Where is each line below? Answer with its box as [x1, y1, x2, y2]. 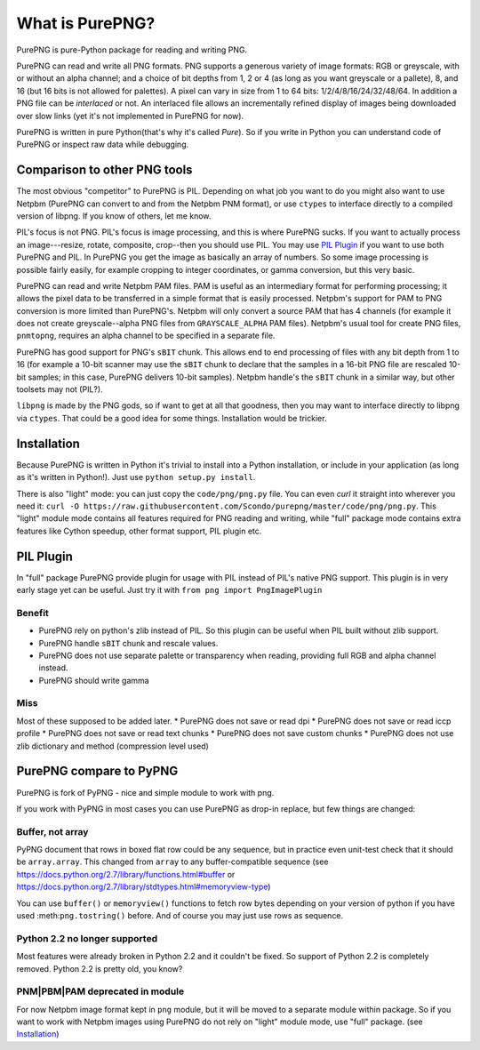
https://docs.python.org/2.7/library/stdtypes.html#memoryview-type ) [16, 881, 271, 893]
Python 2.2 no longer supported [16, 932, 158, 944]
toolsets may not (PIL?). [16, 384, 103, 395]
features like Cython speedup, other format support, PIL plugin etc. [16, 525, 262, 536]
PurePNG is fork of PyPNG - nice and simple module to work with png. [16, 787, 275, 798]
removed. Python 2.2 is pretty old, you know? [16, 963, 183, 974]
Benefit [16, 606, 49, 619]
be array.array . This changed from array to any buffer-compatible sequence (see [16, 856, 329, 867]
